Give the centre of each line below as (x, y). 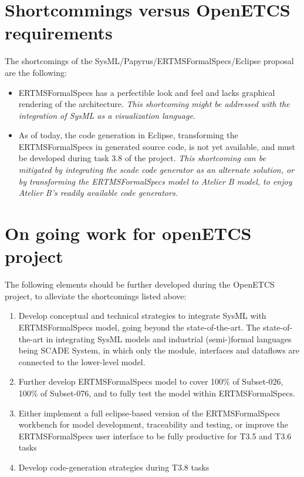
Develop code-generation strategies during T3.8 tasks (114, 467)
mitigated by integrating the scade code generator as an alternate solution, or (156, 170)
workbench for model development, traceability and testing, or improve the (153, 424)
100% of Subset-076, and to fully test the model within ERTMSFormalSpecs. (157, 393)
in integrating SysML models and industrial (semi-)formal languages (169, 338)
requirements (59, 33)
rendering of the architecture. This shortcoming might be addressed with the (154, 104)
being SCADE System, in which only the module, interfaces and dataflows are (159, 350)
